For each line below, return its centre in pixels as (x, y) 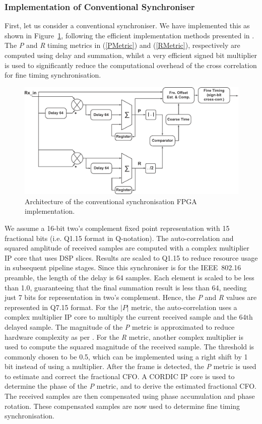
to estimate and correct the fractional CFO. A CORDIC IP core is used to (120, 376)
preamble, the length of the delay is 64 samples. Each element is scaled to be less (129, 277)
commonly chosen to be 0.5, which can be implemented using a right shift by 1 (126, 356)
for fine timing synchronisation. (53, 75)
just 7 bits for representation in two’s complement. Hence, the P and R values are (131, 297)
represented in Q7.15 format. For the (61, 307)
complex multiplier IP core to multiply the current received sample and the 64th (129, 317)
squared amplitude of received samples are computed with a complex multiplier (127, 248)
